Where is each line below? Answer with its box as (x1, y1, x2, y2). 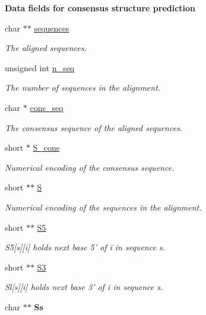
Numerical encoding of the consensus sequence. (5, 161, 175, 173)
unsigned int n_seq (5, 61, 75, 74)
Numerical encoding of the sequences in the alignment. (5, 201, 202, 213)
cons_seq (30, 101, 64, 113)
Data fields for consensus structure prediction (5, 2, 196, 14)
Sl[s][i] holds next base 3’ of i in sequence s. (5, 281, 163, 293)
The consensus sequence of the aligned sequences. (5, 121, 183, 133)
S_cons (33, 141, 60, 154)
